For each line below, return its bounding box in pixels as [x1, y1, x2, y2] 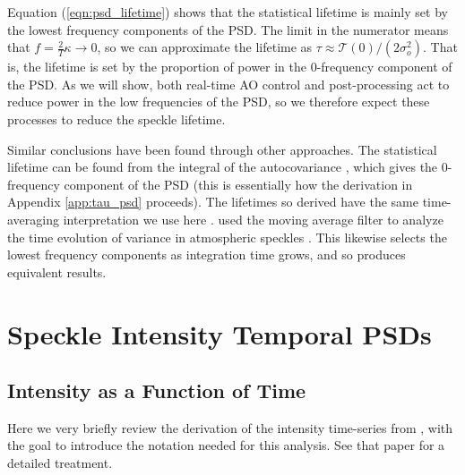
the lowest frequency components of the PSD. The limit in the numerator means [7, 20, 449, 38]
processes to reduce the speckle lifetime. [7, 109, 226, 128]
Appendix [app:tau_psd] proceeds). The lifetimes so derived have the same [7, 192, 418, 211]
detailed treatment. [7, 454, 113, 472]
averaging [7, 209, 59, 228]
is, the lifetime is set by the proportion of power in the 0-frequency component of [7, 57, 452, 76]
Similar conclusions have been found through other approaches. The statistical [7, 140, 437, 158]
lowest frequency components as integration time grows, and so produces [7, 245, 406, 264]
